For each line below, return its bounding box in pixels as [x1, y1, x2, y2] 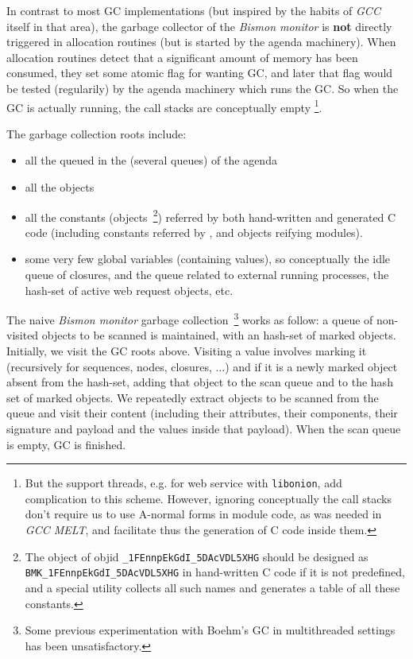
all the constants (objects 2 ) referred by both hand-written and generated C [25, 206, 396, 225]
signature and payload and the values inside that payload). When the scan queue [6, 421, 401, 437]
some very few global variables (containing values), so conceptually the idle [25, 250, 391, 267]
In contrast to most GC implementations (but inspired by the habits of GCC [6, 2, 380, 18]
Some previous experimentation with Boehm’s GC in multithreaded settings [25, 622, 396, 638]
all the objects [25, 179, 95, 195]
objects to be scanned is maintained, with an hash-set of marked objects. [41, 327, 396, 343]
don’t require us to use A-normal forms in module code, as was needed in [25, 506, 382, 522]
